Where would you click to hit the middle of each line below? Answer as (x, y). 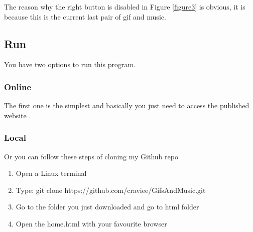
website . (18, 115)
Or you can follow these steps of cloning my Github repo (91, 156)
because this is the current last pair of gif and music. (85, 16)
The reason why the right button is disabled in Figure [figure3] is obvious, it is (125, 7)
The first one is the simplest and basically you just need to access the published (127, 105)
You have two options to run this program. (70, 64)
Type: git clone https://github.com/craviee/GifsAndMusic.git (111, 190)
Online (18, 86)
